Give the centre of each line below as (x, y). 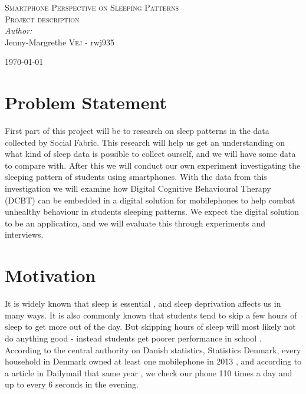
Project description (42, 19)
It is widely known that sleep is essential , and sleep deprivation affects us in (143, 303)
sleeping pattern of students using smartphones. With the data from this (136, 177)
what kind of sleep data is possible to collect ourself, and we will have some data (150, 154)
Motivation (50, 275)
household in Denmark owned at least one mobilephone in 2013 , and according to (153, 361)
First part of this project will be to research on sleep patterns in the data (137, 131)
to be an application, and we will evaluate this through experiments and (135, 223)
